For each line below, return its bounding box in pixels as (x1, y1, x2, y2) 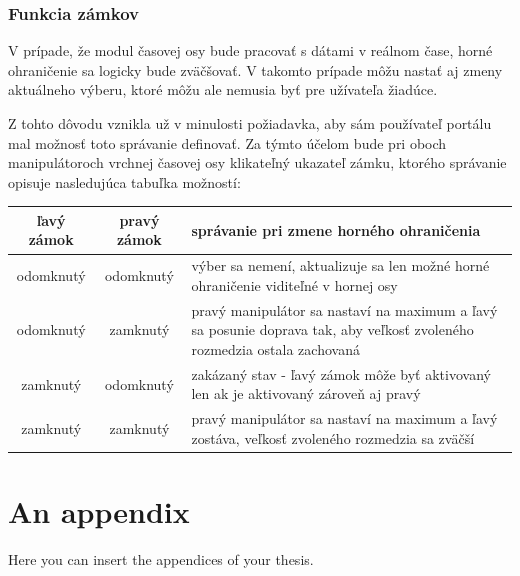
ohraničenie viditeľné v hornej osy (191, 274, 398, 295)
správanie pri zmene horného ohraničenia (191, 219, 481, 240)
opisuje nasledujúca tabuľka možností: (8, 171, 241, 192)
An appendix (8, 491, 190, 532)
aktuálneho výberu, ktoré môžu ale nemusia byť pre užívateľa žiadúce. (8, 79, 438, 100)
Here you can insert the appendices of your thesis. (8, 549, 314, 570)
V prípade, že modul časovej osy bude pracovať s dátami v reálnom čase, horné (8, 40, 493, 61)
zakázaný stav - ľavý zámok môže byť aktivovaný (191, 363, 491, 384)
